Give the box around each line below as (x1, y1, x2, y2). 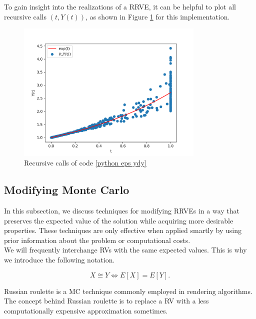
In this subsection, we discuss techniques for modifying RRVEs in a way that (4, 205, 240, 215)
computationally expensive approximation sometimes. (4, 305, 168, 315)
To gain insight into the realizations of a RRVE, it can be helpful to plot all (4, 1, 236, 11)
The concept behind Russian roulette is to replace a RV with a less (4, 295, 209, 306)
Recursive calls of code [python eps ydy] (24, 157, 146, 168)
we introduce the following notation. (4, 254, 115, 264)
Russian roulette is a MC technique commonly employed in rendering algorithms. (4, 285, 252, 296)
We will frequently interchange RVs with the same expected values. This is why (4, 244, 247, 255)
